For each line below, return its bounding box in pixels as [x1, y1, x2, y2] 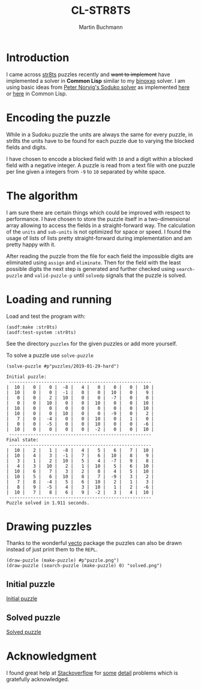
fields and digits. [6, 144, 47, 151]
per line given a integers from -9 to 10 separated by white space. [6, 168, 166, 175]
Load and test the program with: [6, 312, 86, 320]
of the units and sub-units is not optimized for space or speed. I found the [6, 228, 191, 235]
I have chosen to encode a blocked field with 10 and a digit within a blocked [6, 155, 193, 162]
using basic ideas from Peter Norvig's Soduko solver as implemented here [6, 83, 190, 91]
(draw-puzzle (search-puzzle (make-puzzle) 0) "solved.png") [6, 563, 163, 569]
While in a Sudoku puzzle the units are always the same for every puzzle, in [6, 130, 193, 138]
